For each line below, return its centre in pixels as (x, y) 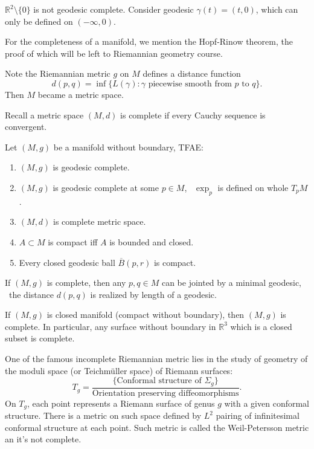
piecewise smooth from (190, 84)
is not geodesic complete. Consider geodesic (114, 9)
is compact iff (73, 241)
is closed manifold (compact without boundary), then (146, 315)
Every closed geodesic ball (67, 262)
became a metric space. (81, 94)
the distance (31, 294)
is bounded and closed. (152, 241)
